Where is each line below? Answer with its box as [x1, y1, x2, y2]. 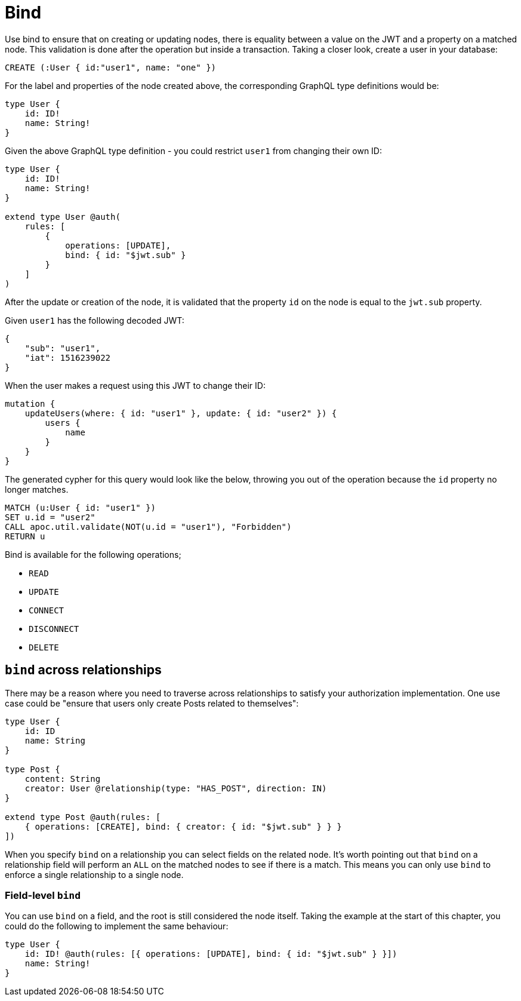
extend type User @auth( [5, 211, 121, 222]
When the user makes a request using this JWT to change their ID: [5, 380, 266, 391]
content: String [24, 773, 101, 784]
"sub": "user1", [24, 343, 101, 353]
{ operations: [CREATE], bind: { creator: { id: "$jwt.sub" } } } [24, 821, 342, 831]
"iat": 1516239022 [24, 352, 111, 363]
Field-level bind [5, 889, 81, 901]
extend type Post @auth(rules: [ [5, 812, 161, 822]
